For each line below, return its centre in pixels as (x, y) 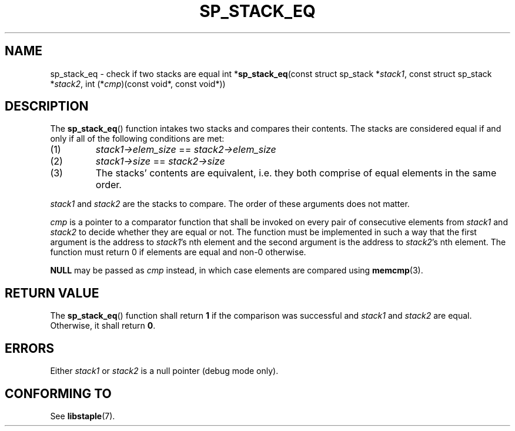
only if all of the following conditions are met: (137, 139)
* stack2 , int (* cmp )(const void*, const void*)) (138, 83)
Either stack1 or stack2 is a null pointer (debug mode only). (164, 371)
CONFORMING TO (58, 393)
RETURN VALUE (52, 293)
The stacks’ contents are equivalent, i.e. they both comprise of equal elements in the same (296, 173)
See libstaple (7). (83, 416)
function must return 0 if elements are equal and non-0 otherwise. (178, 252)
